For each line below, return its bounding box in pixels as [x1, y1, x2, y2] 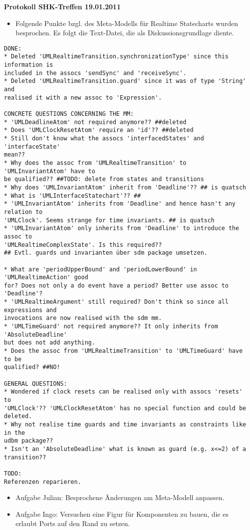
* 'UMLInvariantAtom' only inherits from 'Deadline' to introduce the [4, 225, 239, 232]
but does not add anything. [4, 339, 96, 346]
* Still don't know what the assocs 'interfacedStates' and [4, 135, 204, 142]
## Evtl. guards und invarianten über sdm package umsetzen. [4, 249, 208, 257]
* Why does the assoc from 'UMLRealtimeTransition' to [4, 159, 187, 166]
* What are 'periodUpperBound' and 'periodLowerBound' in [4, 265, 197, 273]
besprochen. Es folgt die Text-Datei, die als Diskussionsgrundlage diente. [15, 27, 234, 38]
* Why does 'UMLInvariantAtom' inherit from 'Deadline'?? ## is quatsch [4, 184, 246, 191]
